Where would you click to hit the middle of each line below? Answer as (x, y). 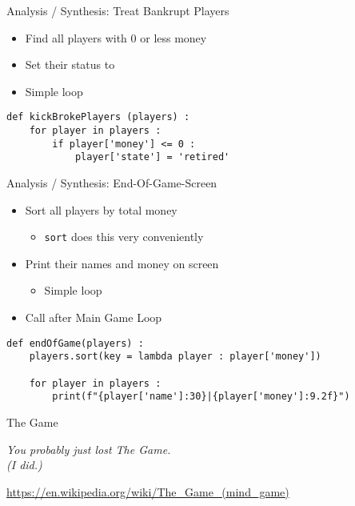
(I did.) (24, 465)
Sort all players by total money (101, 209)
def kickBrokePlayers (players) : (98, 117)
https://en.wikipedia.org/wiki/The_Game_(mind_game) (148, 491)
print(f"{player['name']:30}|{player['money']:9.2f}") (201, 397)
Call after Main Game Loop (94, 317)
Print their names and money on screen (122, 263)
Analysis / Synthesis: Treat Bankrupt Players (118, 10)
